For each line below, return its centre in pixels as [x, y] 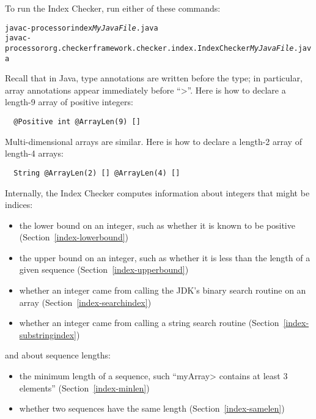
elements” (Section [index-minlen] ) [84, 387]
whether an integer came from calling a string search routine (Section [149, 323]
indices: [19, 205]
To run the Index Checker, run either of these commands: [113, 8]
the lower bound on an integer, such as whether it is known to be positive [157, 225]
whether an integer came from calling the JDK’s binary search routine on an [163, 290]
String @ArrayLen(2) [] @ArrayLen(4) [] [97, 173]
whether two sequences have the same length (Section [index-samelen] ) [152, 408]
